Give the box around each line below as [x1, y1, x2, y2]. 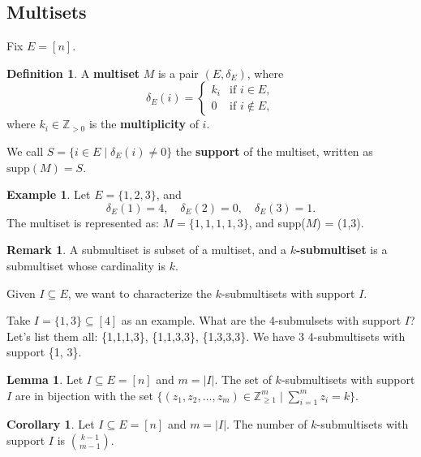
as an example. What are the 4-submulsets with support [121, 312, 402, 329]
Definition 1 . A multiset [6, 64, 140, 81]
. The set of [214, 370, 272, 387]
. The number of [226, 416, 307, 433]
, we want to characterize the [67, 284, 213, 301]
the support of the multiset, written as [175, 142, 373, 159]
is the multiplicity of [88, 115, 199, 132]
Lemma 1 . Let [6, 370, 84, 387]
